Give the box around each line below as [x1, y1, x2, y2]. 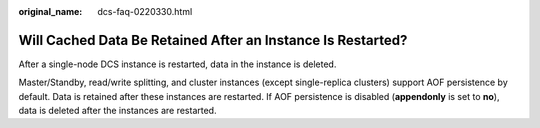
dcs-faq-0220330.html [97, 6, 193, 17]
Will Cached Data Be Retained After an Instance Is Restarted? [18, 31, 408, 49]
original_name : [18, 6, 83, 17]
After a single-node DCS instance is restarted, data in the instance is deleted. [18, 58, 337, 70]
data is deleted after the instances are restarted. [18, 105, 217, 117]
